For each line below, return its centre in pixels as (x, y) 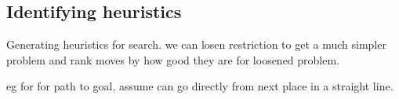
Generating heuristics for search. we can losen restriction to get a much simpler (196, 44)
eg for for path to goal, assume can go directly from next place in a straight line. (200, 86)
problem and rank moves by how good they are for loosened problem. (173, 59)
